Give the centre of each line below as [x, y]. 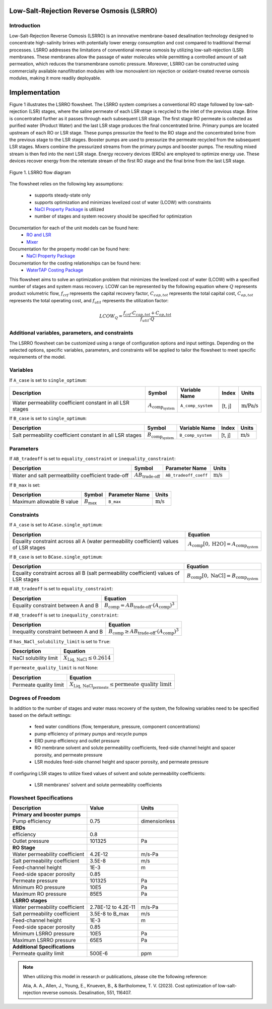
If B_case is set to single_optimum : [48, 418]
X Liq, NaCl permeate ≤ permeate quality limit [121, 685]
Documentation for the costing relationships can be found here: [75, 263]
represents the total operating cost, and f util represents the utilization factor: [89, 301]
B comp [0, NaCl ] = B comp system [223, 577]
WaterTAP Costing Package [55, 270]
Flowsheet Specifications [41, 797]
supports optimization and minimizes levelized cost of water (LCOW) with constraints [123, 202]
